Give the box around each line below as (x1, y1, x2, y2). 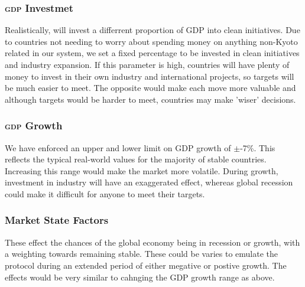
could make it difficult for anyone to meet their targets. (5, 187, 205, 200)
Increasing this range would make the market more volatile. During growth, (5, 164, 278, 177)
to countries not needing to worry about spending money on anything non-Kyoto (5, 35, 298, 47)
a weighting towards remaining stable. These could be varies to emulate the (5, 247, 278, 260)
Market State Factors (5, 213, 109, 227)
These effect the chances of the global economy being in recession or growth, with (5, 236, 300, 248)
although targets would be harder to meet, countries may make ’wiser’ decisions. (5, 93, 296, 105)
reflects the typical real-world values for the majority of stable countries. (5, 153, 267, 165)
